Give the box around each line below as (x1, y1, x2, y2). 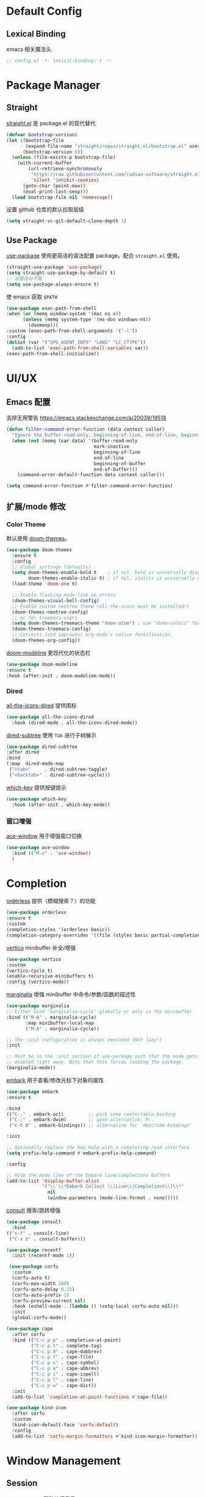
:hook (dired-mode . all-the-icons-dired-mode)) (12, 719, 138, 726)
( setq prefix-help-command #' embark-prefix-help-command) (6, 1150, 157, 1156)
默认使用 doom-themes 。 (6, 534, 70, 542)
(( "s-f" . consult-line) (6, 1230, 70, 1236)
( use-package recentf (6, 1247, 62, 1253)
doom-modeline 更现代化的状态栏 (6, 649, 91, 656)
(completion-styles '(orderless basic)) (6, 927, 111, 933)
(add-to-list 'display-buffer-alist (6, 1178, 99, 1184)
